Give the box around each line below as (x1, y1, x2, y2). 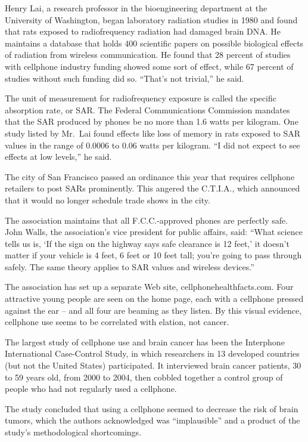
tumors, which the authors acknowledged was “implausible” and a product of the (5, 414, 300, 426)
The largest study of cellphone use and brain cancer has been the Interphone (5, 335, 285, 348)
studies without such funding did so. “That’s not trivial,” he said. (5, 72, 244, 84)
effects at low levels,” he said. (5, 150, 112, 163)
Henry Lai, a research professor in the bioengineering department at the (5, 2, 267, 14)
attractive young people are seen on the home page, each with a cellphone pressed (5, 292, 304, 305)
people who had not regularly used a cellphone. (5, 382, 177, 395)
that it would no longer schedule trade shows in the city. (5, 193, 210, 206)
